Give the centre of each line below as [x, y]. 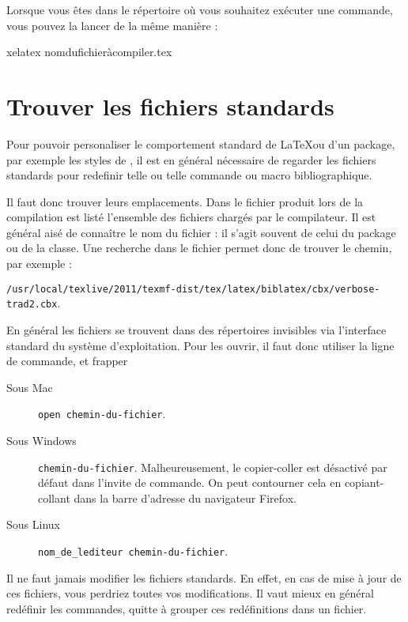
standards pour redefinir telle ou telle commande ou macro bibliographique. [189, 175]
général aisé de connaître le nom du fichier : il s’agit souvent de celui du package [201, 232]
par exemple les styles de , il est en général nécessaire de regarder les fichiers [191, 159]
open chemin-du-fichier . [102, 414]
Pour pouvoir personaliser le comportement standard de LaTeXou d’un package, [201, 143]
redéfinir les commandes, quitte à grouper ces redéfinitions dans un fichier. [187, 608]
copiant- [364, 483]
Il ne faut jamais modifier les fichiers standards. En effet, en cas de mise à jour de [204, 577]
